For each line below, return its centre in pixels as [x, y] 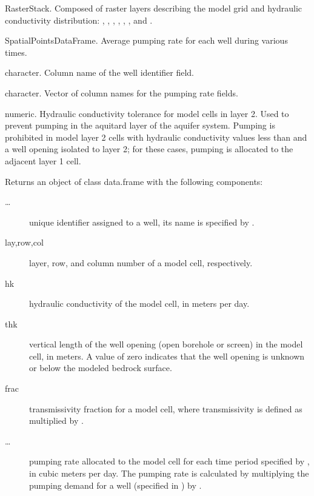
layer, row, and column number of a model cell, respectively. [141, 262]
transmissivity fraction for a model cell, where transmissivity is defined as [166, 408]
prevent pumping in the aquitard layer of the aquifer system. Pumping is [140, 125]
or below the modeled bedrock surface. [101, 368]
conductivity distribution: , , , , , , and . [79, 20]
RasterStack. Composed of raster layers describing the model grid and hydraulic [154, 8]
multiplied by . [56, 421]
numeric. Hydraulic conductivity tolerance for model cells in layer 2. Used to [147, 113]
